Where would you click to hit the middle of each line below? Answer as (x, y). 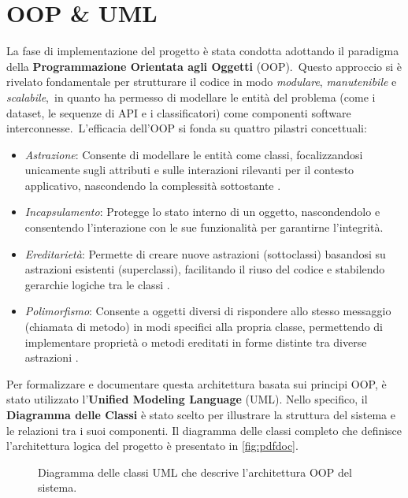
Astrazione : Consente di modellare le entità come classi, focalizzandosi (194, 154)
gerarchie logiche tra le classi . (97, 284)
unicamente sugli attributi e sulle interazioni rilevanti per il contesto (189, 170)
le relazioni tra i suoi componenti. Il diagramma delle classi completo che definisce (204, 430)
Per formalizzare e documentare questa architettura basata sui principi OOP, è (197, 383)
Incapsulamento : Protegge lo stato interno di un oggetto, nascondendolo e (202, 212)
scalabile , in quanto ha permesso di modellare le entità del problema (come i (191, 97)
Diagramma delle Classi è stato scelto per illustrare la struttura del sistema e (201, 414)
